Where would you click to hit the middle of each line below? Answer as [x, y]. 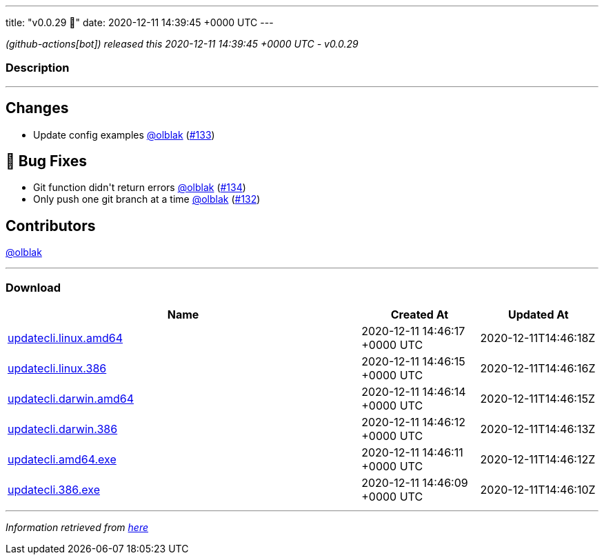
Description [38, 68]
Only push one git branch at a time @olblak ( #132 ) [147, 199]
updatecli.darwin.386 [63, 429]
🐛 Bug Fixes [47, 161]
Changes [37, 108]
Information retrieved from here [77, 528]
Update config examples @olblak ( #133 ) [124, 134]
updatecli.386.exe [54, 490]
